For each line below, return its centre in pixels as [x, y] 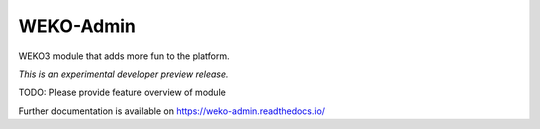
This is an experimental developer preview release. [123, 74]
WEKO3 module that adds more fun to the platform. [124, 56]
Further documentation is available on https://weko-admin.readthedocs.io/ [171, 111]
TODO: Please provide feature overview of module [122, 92]
